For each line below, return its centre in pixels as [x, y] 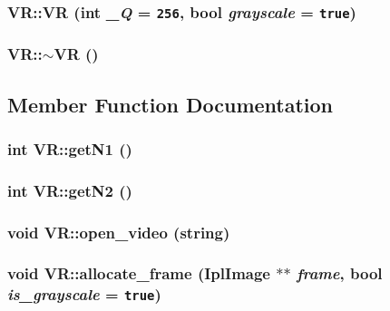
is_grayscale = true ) [84, 294]
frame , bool [339, 273]
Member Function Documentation [171, 104]
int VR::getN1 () [70, 148]
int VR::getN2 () [70, 190]
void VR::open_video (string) [119, 232]
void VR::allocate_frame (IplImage [139, 273]
